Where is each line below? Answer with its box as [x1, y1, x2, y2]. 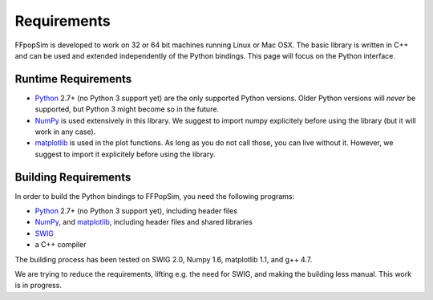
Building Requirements [14, 170, 132, 184]
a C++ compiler [34, 240, 87, 249]
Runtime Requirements [14, 72, 132, 86]
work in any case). [34, 127, 96, 136]
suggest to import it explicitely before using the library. [34, 149, 216, 159]
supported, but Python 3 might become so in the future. [34, 104, 220, 114]
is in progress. [14, 281, 62, 290]
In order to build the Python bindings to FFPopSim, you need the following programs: [14, 191, 295, 201]
